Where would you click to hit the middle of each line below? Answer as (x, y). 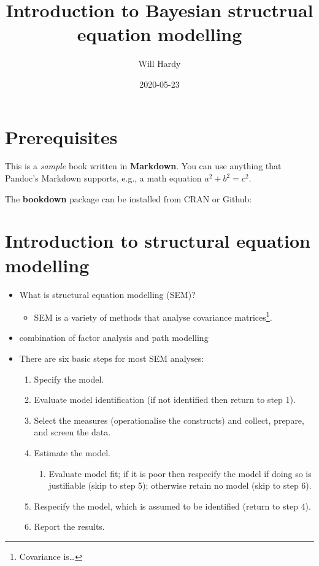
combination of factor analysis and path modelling (114, 338)
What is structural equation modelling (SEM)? (107, 294)
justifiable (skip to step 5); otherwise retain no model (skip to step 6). (180, 485)
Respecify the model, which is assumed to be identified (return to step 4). (172, 506)
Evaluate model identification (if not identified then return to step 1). (165, 400)
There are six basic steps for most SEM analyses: (112, 358)
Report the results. (69, 526)
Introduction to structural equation (158, 241)
